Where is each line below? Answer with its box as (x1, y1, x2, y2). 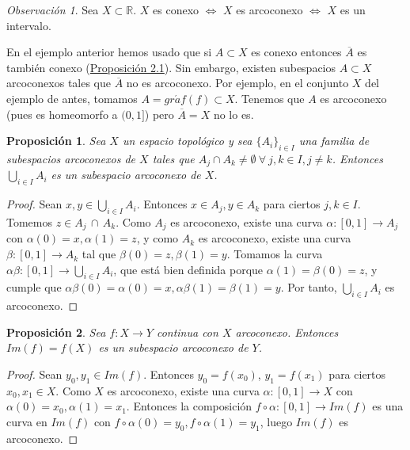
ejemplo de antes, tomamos (6, 90, 138, 106)
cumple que (6, 279, 62, 296)
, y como (136, 230, 179, 246)
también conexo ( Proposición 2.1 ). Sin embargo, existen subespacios (6, 59, 336, 75)
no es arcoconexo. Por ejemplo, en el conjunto (126, 74, 349, 91)
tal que (82, 246, 116, 262)
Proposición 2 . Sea (6, 323, 106, 340)
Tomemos (6, 214, 53, 230)
